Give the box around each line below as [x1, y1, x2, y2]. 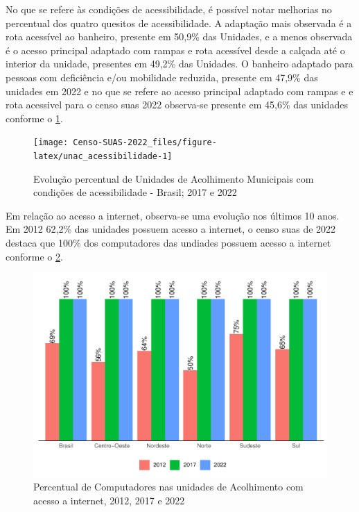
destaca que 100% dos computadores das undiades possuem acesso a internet [6, 236, 331, 250]
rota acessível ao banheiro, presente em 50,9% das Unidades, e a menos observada [6, 29, 353, 44]
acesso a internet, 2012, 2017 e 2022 [33, 493, 185, 507]
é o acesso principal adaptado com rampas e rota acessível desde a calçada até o [6, 42, 345, 57]
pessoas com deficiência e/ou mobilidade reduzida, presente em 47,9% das [6, 69, 318, 84]
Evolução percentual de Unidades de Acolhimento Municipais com [33, 171, 314, 185]
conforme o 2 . [6, 249, 63, 263]
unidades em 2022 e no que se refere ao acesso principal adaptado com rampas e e [6, 83, 353, 98]
